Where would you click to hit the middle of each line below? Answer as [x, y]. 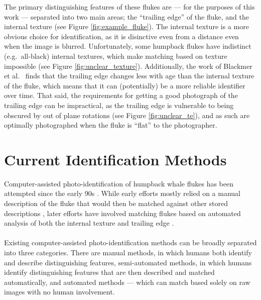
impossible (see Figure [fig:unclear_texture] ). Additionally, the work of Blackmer [128, 66]
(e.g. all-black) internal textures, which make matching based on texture [116, 56]
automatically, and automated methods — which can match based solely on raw [127, 282]
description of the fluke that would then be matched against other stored [116, 203]
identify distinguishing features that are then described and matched [109, 272]
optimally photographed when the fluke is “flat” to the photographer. [111, 125]
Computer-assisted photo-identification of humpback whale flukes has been [119, 183]
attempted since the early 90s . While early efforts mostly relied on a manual [122, 193]
